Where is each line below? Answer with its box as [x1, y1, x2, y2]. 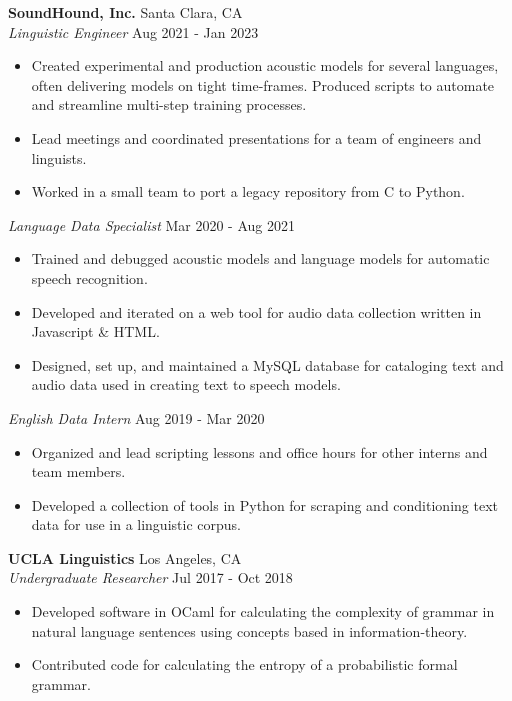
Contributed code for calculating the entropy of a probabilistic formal [31, 654, 458, 675]
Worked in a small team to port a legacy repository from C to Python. [31, 181, 465, 202]
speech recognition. [31, 267, 148, 288]
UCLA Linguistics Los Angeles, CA [8, 547, 242, 568]
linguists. [31, 147, 87, 168]
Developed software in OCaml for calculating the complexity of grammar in [31, 601, 495, 622]
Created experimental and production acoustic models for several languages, [31, 55, 499, 76]
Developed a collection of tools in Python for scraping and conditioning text [31, 494, 498, 515]
